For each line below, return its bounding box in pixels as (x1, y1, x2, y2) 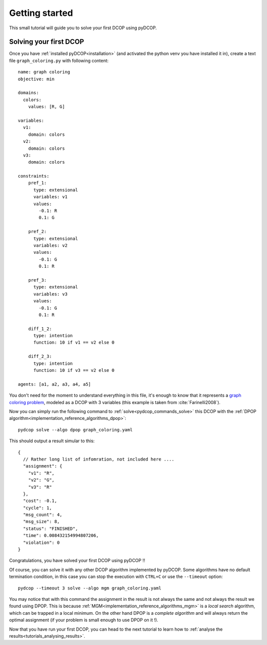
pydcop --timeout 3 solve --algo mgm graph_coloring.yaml (18, 585, 162, 591)
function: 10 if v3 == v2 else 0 (33, 367, 115, 373)
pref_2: (28, 229, 47, 235)
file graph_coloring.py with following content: (9, 58, 109, 63)
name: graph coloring (18, 69, 70, 75)
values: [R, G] (28, 104, 65, 110)
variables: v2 (33, 243, 68, 248)
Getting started (9, 7, 73, 18)
